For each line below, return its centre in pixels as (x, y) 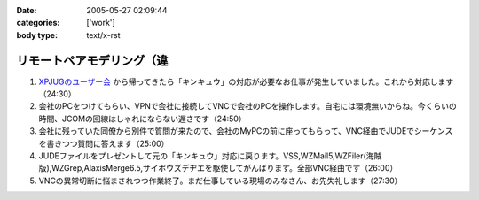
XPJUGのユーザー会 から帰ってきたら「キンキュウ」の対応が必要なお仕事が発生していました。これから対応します (246, 81)
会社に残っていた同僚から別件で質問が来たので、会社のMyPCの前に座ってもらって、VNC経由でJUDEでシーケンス (246, 131)
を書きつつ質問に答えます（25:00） (104, 143)
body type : (37, 35)
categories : (38, 23)
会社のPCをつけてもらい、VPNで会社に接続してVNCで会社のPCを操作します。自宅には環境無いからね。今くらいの (247, 106)
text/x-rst (103, 35)
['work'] (101, 23)
